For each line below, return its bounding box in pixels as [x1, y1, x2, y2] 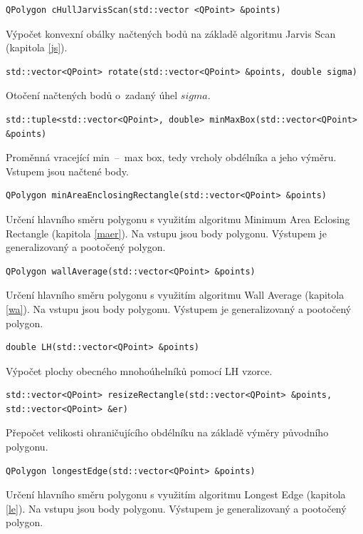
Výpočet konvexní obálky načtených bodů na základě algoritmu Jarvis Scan [6, 26, 336, 41]
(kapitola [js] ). [6, 40, 68, 55]
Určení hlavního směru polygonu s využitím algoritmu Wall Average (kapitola [6, 287, 344, 302]
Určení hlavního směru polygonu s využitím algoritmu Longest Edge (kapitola [6, 487, 346, 502]
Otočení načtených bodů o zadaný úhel [6, 88, 178, 103]
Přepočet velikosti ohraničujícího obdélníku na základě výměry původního [6, 425, 329, 440]
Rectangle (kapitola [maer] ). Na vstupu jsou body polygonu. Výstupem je [6, 225, 327, 240]
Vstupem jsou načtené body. [6, 163, 129, 178]
